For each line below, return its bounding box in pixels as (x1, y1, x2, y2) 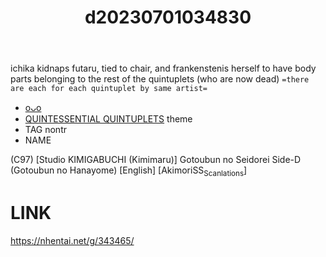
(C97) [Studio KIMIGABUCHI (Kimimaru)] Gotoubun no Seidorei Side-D (10, 154, 302, 166)
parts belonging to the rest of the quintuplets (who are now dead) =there (10, 73, 310, 85)
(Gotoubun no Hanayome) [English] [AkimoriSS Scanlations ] (10, 164, 248, 178)
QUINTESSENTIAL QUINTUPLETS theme (24, 113, 193, 125)
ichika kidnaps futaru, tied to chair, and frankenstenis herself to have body (10, 62, 317, 75)
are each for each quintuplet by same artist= (10, 84, 208, 94)
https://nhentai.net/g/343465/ (10, 234, 135, 246)
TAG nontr (24, 124, 67, 136)
